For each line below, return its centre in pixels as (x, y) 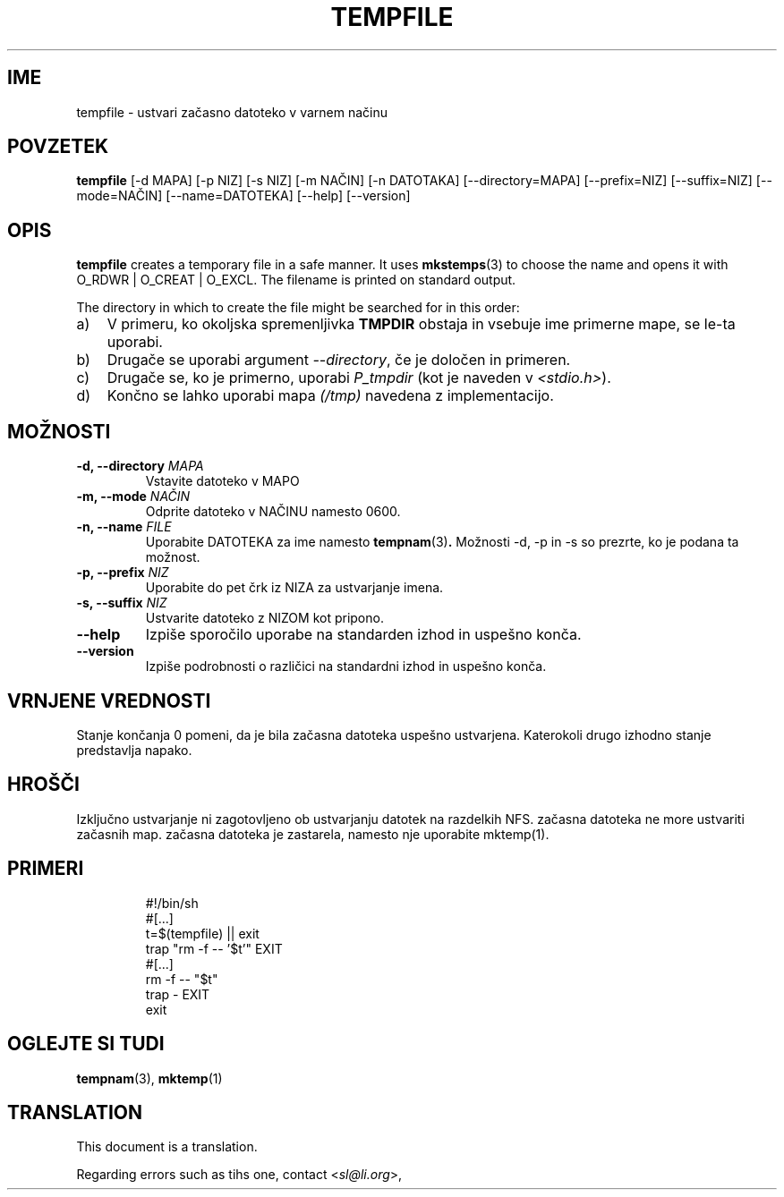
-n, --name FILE (124, 527)
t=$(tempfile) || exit (202, 933)
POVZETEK (58, 147)
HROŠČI (43, 785)
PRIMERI (46, 869)
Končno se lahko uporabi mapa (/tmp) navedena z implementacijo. (330, 396)
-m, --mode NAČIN (133, 497)
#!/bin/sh (172, 903)
